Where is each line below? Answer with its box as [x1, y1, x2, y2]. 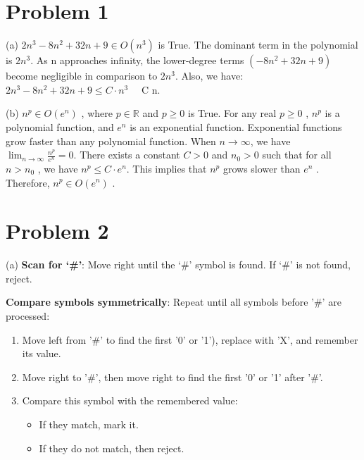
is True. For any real [187, 106, 277, 120]
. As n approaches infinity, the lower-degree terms [30, 53, 244, 68]
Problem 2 [6, 216, 109, 245]
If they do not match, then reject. [39, 440, 184, 455]
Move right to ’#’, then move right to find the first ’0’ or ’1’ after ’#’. [22, 369, 323, 384]
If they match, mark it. [39, 416, 139, 431]
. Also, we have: [175, 68, 244, 83]
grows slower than [222, 161, 301, 175]
